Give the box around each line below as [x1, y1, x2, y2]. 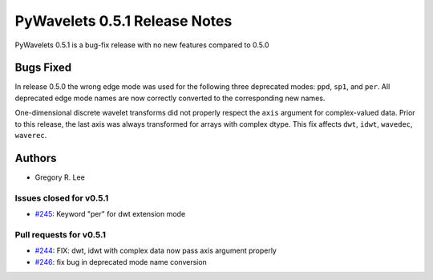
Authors [14, 151, 57, 164]
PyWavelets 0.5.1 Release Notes [14, 12, 233, 30]
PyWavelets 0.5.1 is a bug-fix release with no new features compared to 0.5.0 [14, 40, 269, 50]
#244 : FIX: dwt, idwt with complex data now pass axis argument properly [34, 246, 277, 256]
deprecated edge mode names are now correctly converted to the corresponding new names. [14, 93, 326, 103]
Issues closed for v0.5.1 [14, 193, 109, 204]
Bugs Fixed [14, 61, 72, 75]
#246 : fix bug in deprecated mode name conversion [34, 257, 208, 266]
